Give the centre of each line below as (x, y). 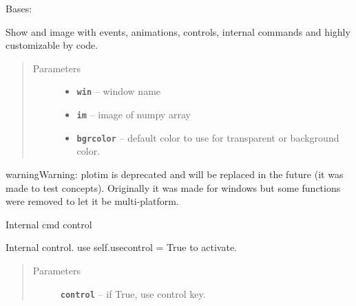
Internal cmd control (49, 224)
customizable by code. (52, 45)
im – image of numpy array (134, 114)
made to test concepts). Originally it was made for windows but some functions (173, 187)
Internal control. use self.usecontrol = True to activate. (121, 247)
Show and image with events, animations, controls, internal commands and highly (178, 31)
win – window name (119, 91)
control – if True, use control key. (133, 293)
